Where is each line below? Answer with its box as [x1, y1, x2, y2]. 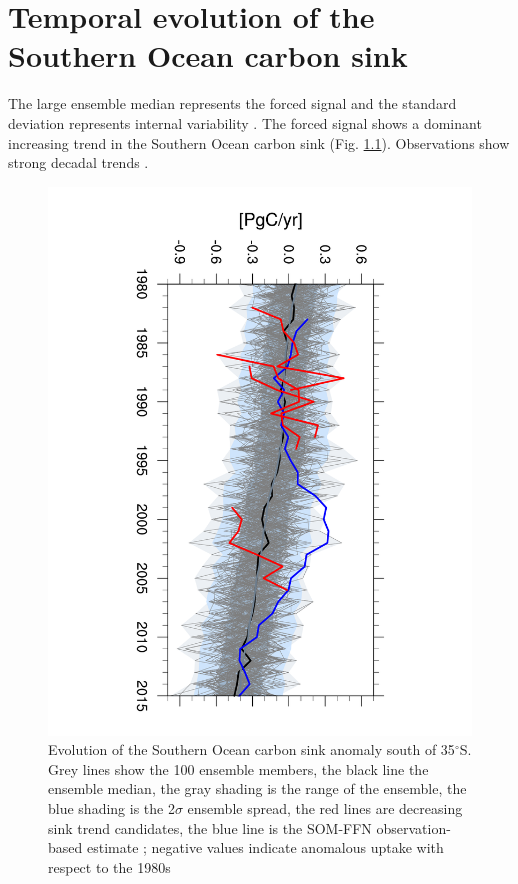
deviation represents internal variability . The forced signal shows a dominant [8, 112, 482, 133]
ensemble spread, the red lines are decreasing [187, 797, 463, 818]
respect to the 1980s [48, 856, 171, 877]
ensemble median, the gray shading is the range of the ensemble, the [48, 778, 467, 799]
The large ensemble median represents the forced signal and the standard [8, 93, 457, 114]
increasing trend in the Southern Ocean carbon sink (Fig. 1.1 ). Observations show [8, 132, 510, 153]
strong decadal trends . [8, 152, 149, 173]
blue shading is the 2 [48, 797, 175, 818]
